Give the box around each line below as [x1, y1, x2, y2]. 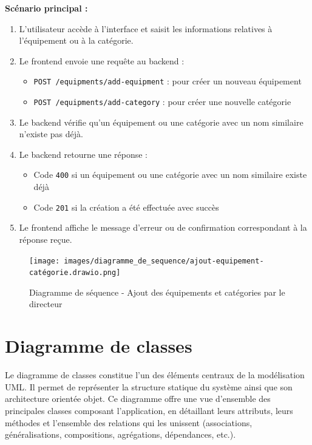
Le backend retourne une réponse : [19, 148, 148, 160]
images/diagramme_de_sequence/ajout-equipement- [64, 256, 264, 265]
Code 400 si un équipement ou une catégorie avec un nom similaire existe [33, 168, 307, 181]
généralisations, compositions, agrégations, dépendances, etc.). [5, 428, 236, 441]
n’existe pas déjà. [19, 127, 83, 140]
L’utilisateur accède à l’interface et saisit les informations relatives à [19, 22, 273, 35]
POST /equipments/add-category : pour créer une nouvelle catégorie [33, 95, 291, 108]
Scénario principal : [5, 2, 88, 14]
